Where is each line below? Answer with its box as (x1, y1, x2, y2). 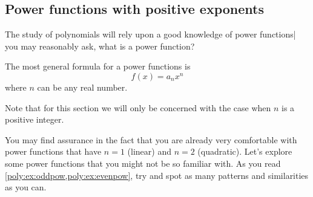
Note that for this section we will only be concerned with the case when (5, 101, 271, 114)
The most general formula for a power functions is (5, 60, 191, 73)
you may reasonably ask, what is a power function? (5, 39, 195, 52)
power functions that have (5, 145, 102, 158)
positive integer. (5, 113, 64, 126)
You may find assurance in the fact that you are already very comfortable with (5, 133, 297, 146)
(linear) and (127, 145, 171, 158)
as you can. (5, 181, 47, 193)
